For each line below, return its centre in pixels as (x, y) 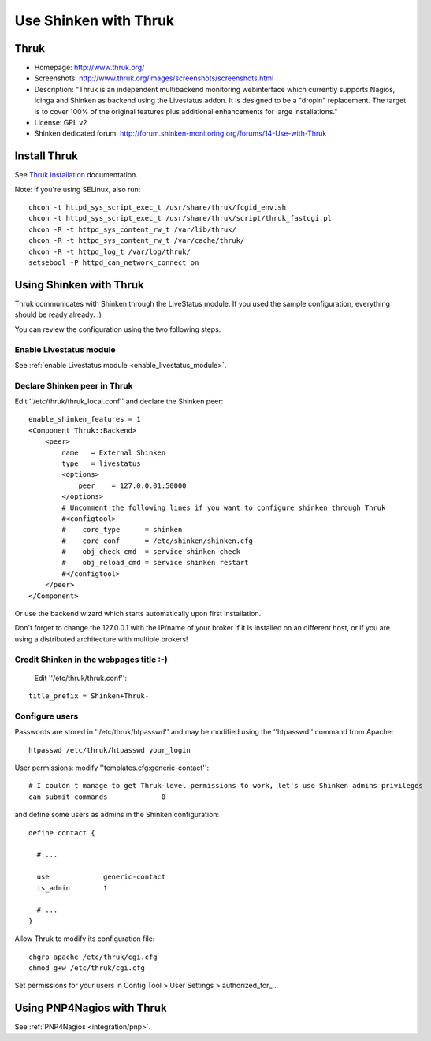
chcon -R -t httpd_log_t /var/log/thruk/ (110, 251)
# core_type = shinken (122, 530)
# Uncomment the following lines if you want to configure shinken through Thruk (224, 507)
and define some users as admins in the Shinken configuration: (117, 815)
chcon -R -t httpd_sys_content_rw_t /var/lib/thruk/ (132, 229)
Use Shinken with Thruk (95, 20)
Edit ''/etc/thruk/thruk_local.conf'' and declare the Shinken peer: (119, 401)
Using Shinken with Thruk (80, 285)
